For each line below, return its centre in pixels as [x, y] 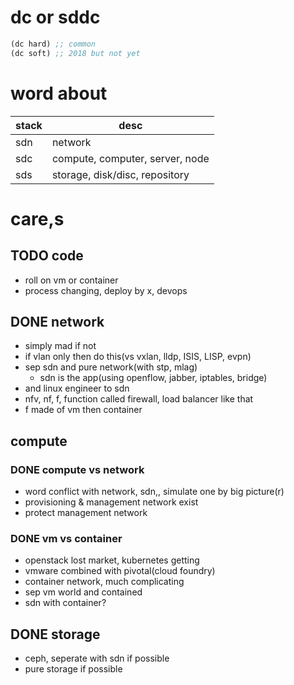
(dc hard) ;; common [53, 44]
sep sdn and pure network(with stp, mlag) [111, 367]
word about [59, 93]
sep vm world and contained [83, 592]
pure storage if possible [73, 669]
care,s [37, 218]
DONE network [57, 322]
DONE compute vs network [77, 469]
